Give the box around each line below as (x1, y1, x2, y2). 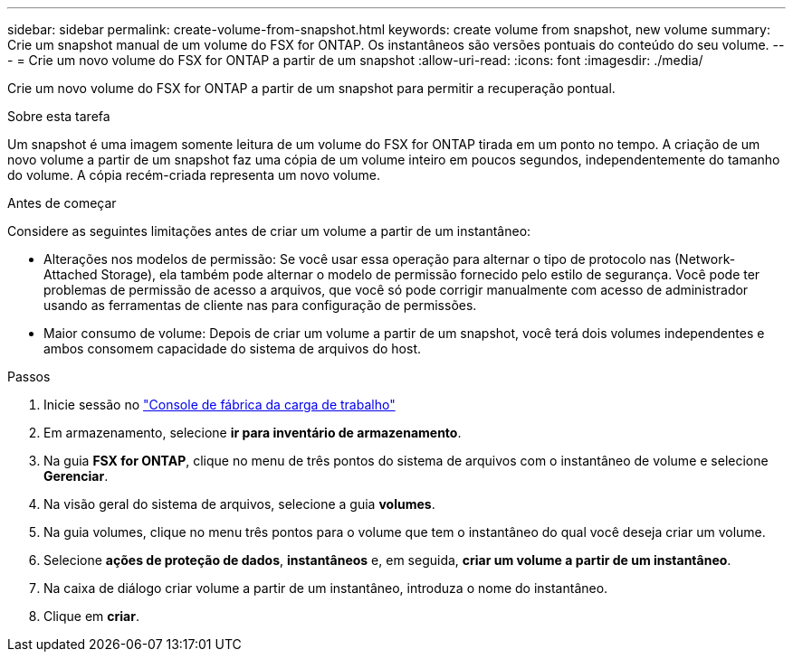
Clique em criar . (43, 608, 139, 624)
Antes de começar (7, 195, 117, 211)
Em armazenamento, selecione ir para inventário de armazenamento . (43, 425, 462, 440)
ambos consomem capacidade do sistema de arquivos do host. (43, 341, 422, 356)
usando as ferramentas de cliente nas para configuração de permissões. (43, 297, 477, 313)
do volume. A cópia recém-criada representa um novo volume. (7, 167, 380, 183)
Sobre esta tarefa (7, 108, 110, 124)
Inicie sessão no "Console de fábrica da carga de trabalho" (43, 397, 396, 412)
